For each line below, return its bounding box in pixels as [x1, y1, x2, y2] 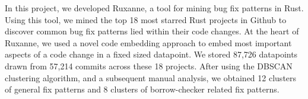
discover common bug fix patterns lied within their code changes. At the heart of [5, 25, 299, 37]
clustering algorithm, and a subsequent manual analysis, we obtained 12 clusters [5, 71, 297, 84]
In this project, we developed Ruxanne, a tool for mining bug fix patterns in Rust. [5, 2, 304, 14]
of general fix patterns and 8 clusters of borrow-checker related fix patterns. [5, 83, 280, 95]
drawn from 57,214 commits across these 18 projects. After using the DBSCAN [5, 59, 293, 72]
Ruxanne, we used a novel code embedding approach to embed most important [5, 36, 292, 49]
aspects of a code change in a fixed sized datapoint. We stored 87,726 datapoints [5, 48, 298, 60]
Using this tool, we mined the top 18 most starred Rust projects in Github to [5, 13, 287, 25]
